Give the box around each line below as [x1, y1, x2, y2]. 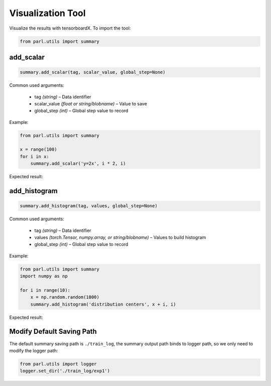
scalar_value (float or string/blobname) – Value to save [34, 100, 148, 106]
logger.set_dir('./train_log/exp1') [20, 368, 110, 374]
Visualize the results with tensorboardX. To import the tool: [9, 25, 131, 31]
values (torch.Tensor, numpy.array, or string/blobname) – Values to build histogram [34, 234, 206, 240]
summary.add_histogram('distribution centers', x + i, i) [30, 301, 176, 307]
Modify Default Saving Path [9, 327, 97, 336]
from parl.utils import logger [20, 361, 97, 366]
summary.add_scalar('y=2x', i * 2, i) [30, 161, 126, 167]
